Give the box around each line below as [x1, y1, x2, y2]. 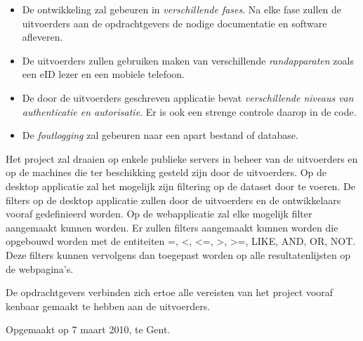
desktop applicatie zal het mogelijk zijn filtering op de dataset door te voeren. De [6, 178, 355, 193]
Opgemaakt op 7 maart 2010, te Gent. [6, 322, 171, 337]
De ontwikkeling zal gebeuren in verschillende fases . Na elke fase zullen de [22, 2, 342, 16]
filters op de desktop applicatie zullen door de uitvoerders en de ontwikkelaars [6, 192, 341, 207]
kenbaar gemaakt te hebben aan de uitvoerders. [6, 298, 211, 313]
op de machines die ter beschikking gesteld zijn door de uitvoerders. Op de [6, 165, 327, 180]
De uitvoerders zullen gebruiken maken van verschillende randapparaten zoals [22, 53, 354, 67]
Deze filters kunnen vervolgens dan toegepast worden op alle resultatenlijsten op [6, 247, 351, 262]
